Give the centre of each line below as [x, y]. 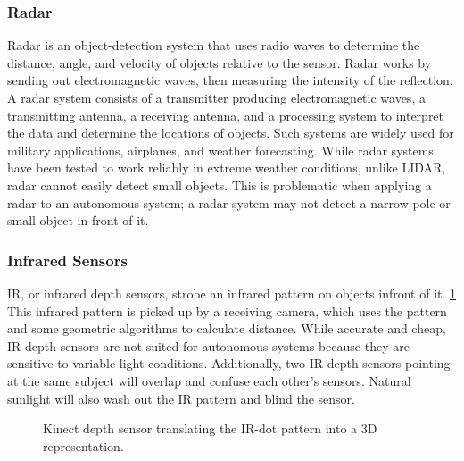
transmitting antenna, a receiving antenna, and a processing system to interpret [226, 115]
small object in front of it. [78, 220]
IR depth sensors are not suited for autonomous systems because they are [208, 345]
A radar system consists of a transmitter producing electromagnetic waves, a [216, 97]
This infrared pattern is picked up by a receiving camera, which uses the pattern [227, 310]
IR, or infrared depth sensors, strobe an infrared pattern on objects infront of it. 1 [232, 293]
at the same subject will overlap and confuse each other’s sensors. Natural [209, 380]
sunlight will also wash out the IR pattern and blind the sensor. [181, 398]
